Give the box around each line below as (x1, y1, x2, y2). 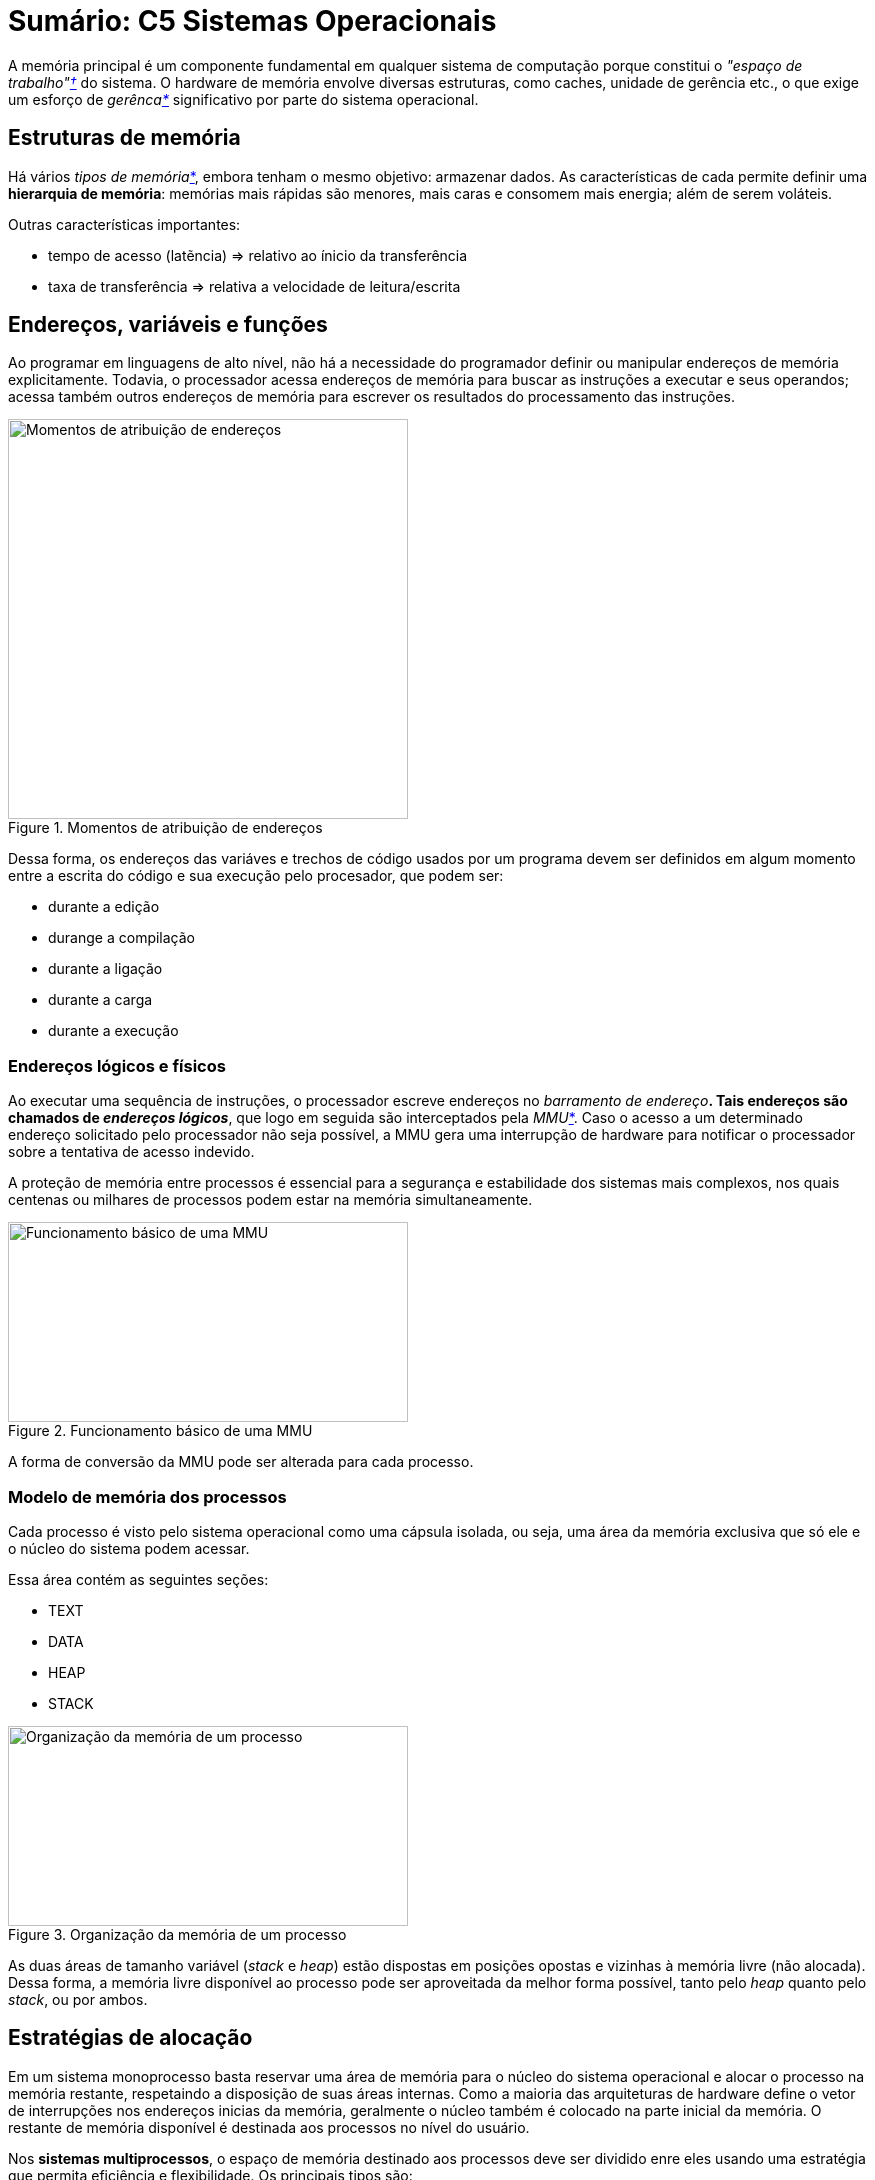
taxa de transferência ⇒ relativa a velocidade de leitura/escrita (48, 277, 461, 295)
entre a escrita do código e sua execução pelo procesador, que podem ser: (8, 867, 504, 885)
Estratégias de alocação (8, 2025, 253, 2051)
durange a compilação (48, 929, 195, 947)
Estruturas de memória (8, 125, 241, 151)
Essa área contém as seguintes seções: (8, 1570, 269, 1588)
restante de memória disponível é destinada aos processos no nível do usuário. (8, 2118, 530, 2136)
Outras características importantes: (8, 215, 241, 233)
